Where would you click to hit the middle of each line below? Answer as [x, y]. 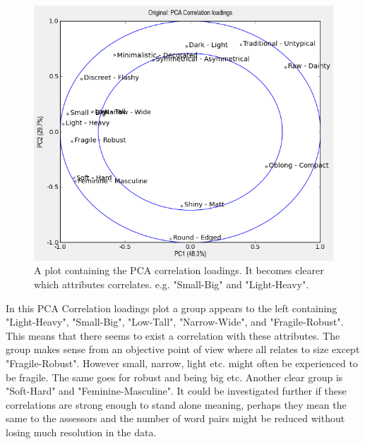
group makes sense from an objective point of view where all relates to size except [183, 349]
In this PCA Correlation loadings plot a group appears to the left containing [172, 308]
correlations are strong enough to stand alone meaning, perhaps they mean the [176, 404]
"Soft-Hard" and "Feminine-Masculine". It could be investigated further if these [176, 391]
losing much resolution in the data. [81, 432]
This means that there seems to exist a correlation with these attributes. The [173, 335]
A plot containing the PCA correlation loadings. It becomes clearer [179, 270]
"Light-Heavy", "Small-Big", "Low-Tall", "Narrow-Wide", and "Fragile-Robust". [175, 322]
